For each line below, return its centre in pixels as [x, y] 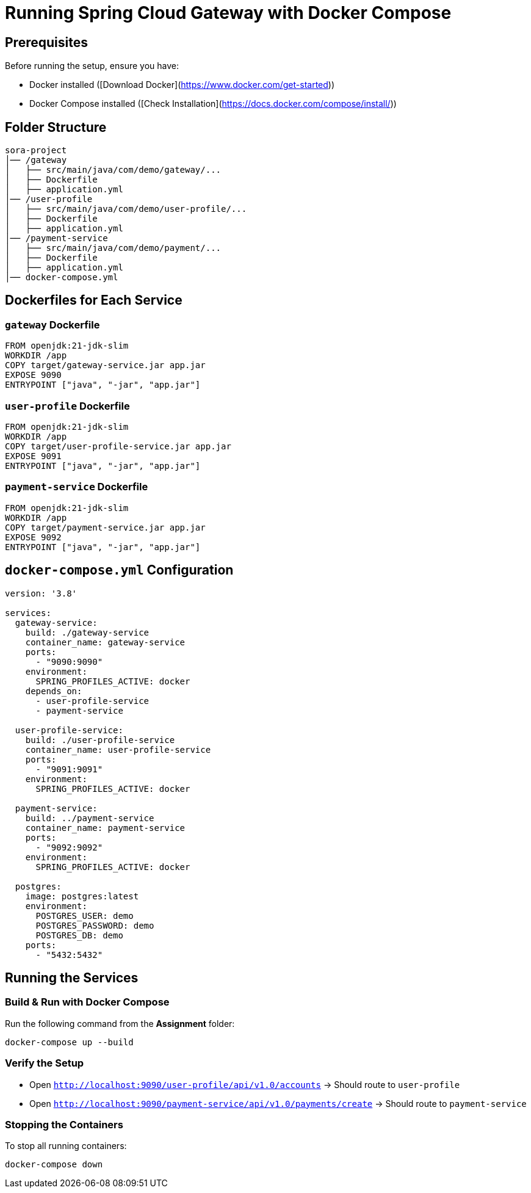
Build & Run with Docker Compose [87, 1002]
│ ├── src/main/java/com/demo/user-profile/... [126, 209]
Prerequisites [46, 42]
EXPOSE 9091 [33, 456]
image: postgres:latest [82, 896]
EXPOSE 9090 [33, 375]
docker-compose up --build [69, 1042]
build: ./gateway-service [87, 632]
